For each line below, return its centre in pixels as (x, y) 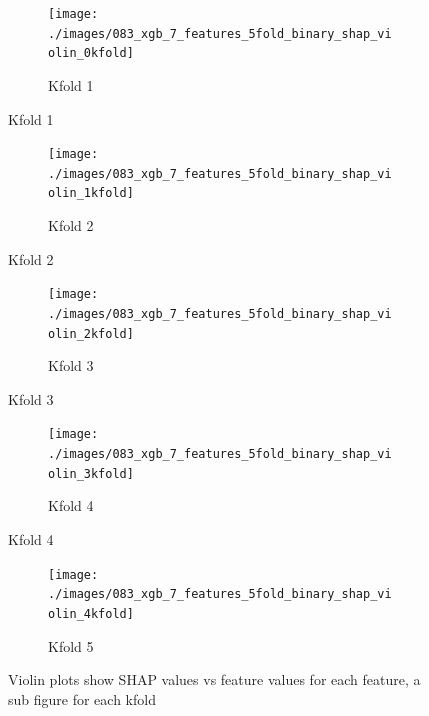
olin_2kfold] (91, 333)
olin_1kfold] (91, 193)
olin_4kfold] (91, 613)
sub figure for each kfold (82, 698)
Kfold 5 (71, 645)
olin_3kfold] (91, 473)
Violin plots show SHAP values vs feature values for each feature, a (214, 679)
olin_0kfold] (91, 53)
